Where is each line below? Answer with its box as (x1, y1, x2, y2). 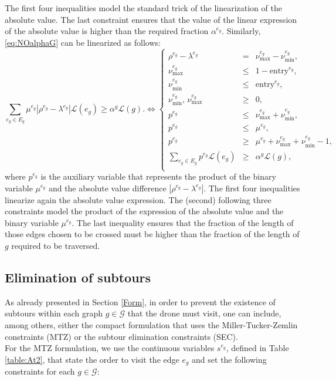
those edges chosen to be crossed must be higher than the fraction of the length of (5, 228, 300, 240)
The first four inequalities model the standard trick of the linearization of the (5, 2, 282, 14)
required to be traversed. (11, 240, 100, 252)
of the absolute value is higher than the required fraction (5, 25, 209, 37)
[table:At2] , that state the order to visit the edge (5, 353, 179, 365)
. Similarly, (222, 25, 261, 37)
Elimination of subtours (5, 268, 151, 286)
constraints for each (5, 365, 75, 377)
